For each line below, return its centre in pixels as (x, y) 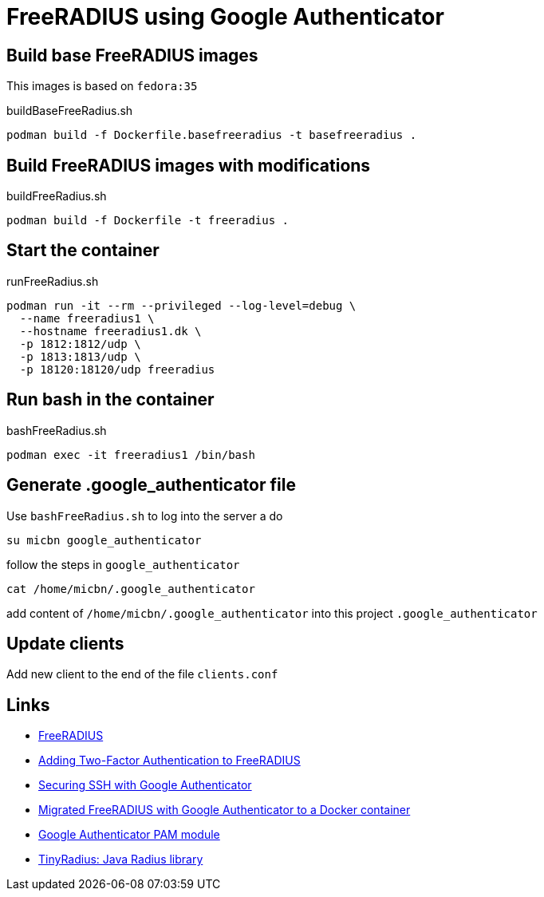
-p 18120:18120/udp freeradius (117, 369)
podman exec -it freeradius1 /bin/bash (131, 454)
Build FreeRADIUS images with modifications (189, 165)
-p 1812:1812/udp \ (80, 344)
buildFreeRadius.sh (57, 196)
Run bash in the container (110, 400)
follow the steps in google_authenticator (123, 564)
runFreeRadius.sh (53, 281)
